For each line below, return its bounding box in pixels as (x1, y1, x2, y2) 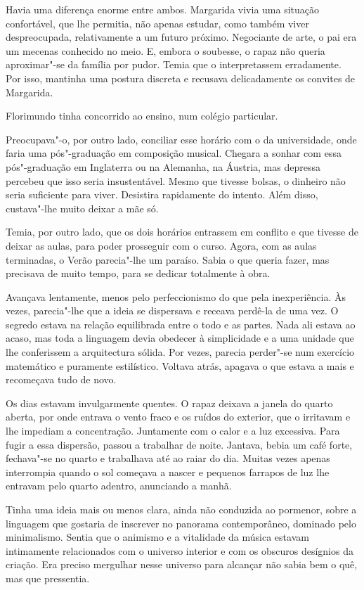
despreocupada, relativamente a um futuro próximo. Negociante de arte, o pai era (6, 30, 357, 44)
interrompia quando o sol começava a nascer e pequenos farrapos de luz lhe (6, 464, 330, 479)
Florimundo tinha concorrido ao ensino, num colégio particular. (6, 108, 278, 123)
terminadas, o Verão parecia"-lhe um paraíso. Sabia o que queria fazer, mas (6, 252, 330, 267)
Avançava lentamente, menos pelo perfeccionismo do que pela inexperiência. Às (6, 289, 346, 304)
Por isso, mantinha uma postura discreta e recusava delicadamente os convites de (6, 70, 356, 85)
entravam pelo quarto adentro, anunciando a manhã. (6, 478, 232, 493)
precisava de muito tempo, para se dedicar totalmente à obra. (6, 266, 271, 281)
